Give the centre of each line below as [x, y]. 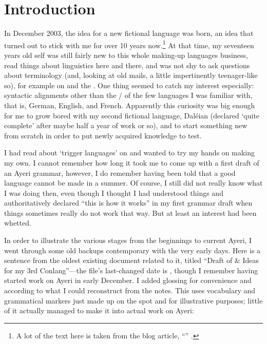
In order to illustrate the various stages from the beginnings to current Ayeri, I [128, 240]
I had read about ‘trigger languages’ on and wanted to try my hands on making [130, 153]
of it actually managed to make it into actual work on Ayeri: [99, 310]
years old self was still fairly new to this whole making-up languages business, [126, 55]
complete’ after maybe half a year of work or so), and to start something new [126, 125]
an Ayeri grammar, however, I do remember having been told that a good [120, 173]
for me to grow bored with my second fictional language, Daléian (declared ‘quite [132, 115]
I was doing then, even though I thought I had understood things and [114, 193]
